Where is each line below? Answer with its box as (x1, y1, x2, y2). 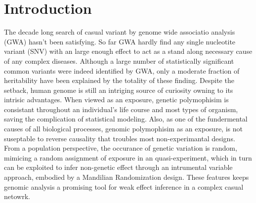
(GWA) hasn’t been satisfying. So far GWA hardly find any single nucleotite (4, 36, 236, 46)
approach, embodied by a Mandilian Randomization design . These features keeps (4, 172, 249, 182)
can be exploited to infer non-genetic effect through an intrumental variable (4, 162, 233, 172)
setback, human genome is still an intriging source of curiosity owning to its (4, 84, 233, 95)
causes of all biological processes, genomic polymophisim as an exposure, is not (4, 123, 243, 134)
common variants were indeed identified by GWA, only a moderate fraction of (4, 65, 240, 76)
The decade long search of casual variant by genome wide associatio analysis (4, 27, 235, 37)
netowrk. (4, 191, 30, 202)
